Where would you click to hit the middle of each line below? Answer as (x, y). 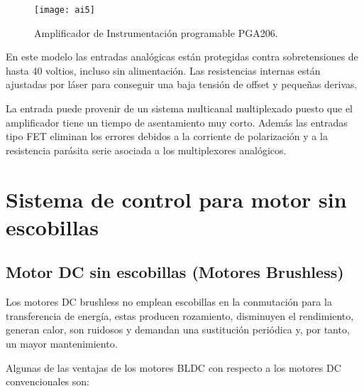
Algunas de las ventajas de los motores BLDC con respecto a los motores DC (173, 367)
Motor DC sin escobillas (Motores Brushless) (175, 272)
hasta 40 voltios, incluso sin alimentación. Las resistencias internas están (163, 70)
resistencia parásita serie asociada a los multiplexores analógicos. (146, 150)
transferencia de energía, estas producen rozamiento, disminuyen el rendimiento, (180, 315)
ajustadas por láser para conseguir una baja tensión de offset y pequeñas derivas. (182, 84)
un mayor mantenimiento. (62, 343)
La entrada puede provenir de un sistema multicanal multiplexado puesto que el (179, 108)
